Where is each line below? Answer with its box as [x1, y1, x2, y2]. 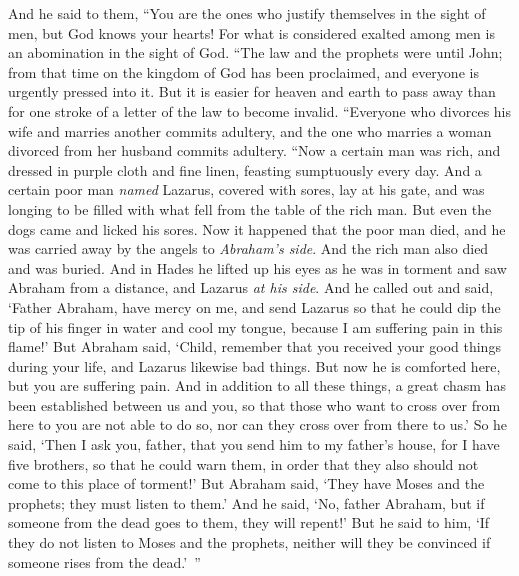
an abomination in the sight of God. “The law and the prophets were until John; [8, 42, 503, 63]
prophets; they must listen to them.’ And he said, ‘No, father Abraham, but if [8, 492, 485, 513]
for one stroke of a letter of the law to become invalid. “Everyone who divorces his [8, 100, 512, 121]
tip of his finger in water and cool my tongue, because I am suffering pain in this [8, 316, 503, 337]
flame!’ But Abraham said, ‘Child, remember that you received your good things [8, 336, 501, 357]
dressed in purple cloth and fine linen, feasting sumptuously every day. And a [8, 159, 482, 180]
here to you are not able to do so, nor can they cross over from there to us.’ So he [8, 414, 508, 435]
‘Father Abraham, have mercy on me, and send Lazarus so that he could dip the [8, 296, 501, 317]
